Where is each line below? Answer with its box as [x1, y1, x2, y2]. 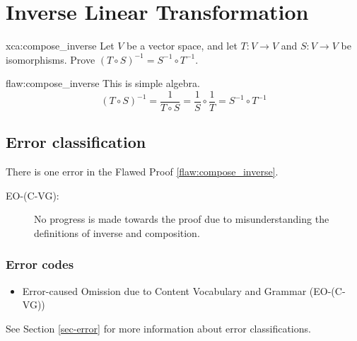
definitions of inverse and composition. [34, 225, 200, 240]
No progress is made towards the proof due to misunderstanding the [34, 212, 329, 226]
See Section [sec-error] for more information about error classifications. [6, 320, 311, 335]
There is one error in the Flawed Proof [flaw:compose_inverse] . [6, 164, 279, 179]
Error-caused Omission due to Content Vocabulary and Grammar [22, 283, 307, 298]
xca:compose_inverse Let [6, 38, 115, 53]
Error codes [6, 255, 74, 273]
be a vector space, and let [127, 38, 238, 53]
